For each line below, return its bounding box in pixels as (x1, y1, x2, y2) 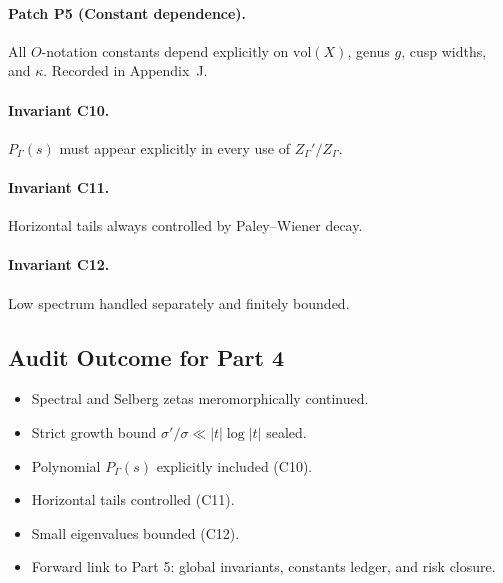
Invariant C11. (8, 176, 110, 197)
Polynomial (31, 455, 101, 476)
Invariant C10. (8, 99, 110, 120)
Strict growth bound (31, 421, 157, 442)
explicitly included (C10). (156, 455, 313, 476)
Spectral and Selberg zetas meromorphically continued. (31, 388, 369, 409)
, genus (347, 40, 390, 61)
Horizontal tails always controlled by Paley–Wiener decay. (8, 215, 363, 236)
